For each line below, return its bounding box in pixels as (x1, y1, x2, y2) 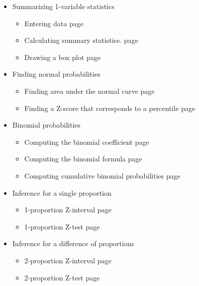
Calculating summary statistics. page (24, 35, 138, 45)
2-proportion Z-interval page (24, 255, 112, 265)
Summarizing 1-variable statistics (12, 1, 115, 11)
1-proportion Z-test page (24, 221, 100, 232)
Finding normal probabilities (12, 69, 101, 79)
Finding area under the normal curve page (24, 85, 155, 96)
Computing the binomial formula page (24, 153, 142, 164)
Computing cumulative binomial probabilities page (24, 170, 180, 181)
